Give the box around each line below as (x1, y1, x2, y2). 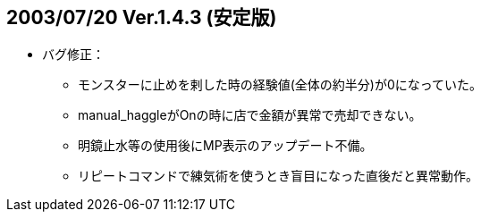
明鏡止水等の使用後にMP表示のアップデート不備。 (78, 138, 373, 154)
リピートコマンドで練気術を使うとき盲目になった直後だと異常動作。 (78, 168, 478, 184)
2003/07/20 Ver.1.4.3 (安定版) (6, 6, 277, 29)
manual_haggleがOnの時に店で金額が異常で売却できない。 (78, 107, 422, 123)
